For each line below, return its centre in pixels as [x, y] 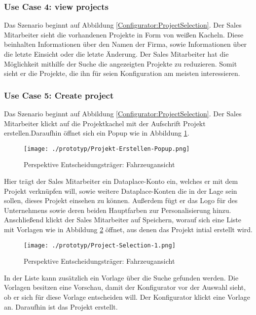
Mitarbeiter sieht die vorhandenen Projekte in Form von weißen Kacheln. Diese [124, 34]
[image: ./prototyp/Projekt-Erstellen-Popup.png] [107, 149]
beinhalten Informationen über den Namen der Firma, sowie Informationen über [126, 44]
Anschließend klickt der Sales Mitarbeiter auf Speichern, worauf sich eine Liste [123, 220]
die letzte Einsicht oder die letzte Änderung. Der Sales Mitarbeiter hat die [116, 54]
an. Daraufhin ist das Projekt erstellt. [61, 306]
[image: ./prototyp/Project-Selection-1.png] [100, 245]
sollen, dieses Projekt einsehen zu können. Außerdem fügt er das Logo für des [121, 200]
